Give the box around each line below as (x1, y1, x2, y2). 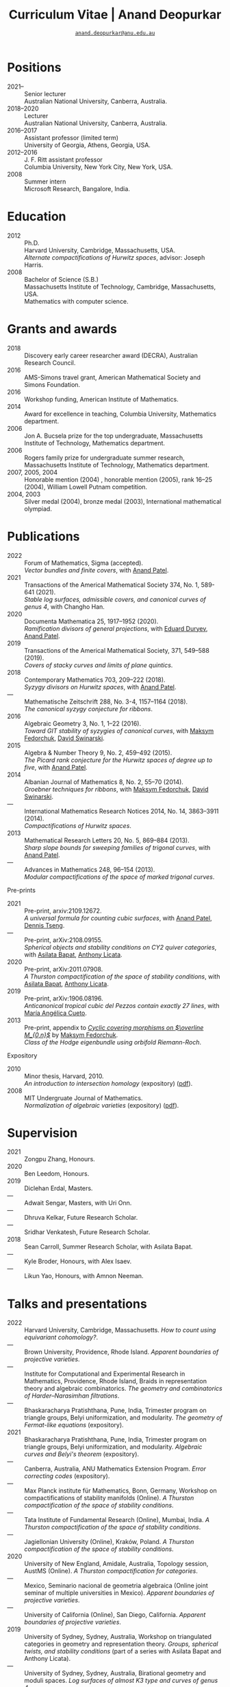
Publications (7, 528, 80, 544)
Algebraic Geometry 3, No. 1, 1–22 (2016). (24, 719, 142, 728)
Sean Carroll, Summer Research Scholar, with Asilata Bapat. (24, 1242, 193, 1251)
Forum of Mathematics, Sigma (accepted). (24, 559, 144, 567)
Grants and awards (7, 321, 118, 337)
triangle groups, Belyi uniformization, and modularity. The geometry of (24, 1414, 222, 1422)
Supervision (7, 1125, 78, 1141)
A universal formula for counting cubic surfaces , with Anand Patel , (24, 914, 212, 922)
